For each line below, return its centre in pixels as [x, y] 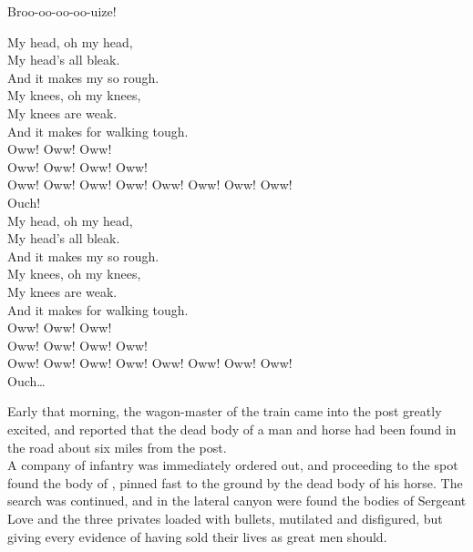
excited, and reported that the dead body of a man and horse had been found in [232, 429]
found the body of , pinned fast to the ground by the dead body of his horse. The [235, 482]
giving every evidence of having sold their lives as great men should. [197, 536]
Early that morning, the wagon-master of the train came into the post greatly [225, 411]
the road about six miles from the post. [117, 447]
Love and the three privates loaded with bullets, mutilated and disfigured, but [225, 519]
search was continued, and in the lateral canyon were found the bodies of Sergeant [237, 501]
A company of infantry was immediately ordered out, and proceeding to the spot [233, 465]
